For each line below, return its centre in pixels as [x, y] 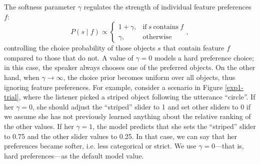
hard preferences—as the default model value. [74, 155]
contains [166, 27]
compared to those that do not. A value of [69, 57]
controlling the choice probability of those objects [80, 48]
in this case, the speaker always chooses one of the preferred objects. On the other [130, 67]
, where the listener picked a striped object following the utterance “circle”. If [137, 97]
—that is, [229, 146]
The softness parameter [40, 6]
